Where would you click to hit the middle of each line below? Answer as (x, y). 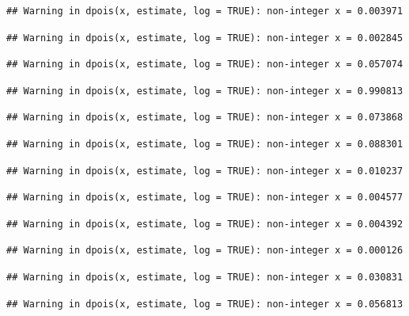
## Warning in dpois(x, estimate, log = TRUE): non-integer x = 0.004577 (205, 198)
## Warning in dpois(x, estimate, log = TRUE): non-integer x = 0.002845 (205, 38)
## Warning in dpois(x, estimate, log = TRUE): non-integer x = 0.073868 (205, 118)
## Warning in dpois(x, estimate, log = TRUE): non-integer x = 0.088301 (205, 144)
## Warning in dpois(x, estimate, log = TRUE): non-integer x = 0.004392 (205, 224)
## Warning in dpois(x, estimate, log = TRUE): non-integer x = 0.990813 (205, 91)
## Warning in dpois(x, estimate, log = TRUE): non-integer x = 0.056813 (205, 304)
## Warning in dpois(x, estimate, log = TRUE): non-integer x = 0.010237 (205, 171)
